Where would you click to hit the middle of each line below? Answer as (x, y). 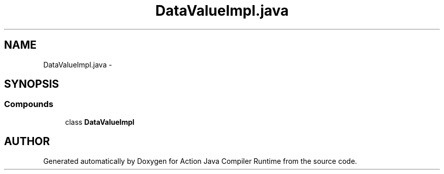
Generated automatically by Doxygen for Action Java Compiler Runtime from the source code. (200, 161)
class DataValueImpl (100, 122)
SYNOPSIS (32, 84)
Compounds (29, 104)
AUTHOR (27, 142)
